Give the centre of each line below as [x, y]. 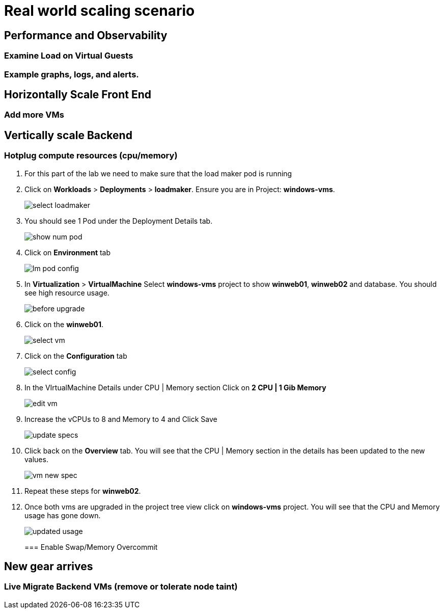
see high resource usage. [67, 292]
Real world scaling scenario [100, 11]
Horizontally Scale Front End [78, 94]
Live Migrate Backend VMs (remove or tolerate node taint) [121, 587]
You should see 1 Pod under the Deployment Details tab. [119, 221]
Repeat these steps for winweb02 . [83, 491]
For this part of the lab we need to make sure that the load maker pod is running [158, 173]
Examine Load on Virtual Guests [69, 56]
